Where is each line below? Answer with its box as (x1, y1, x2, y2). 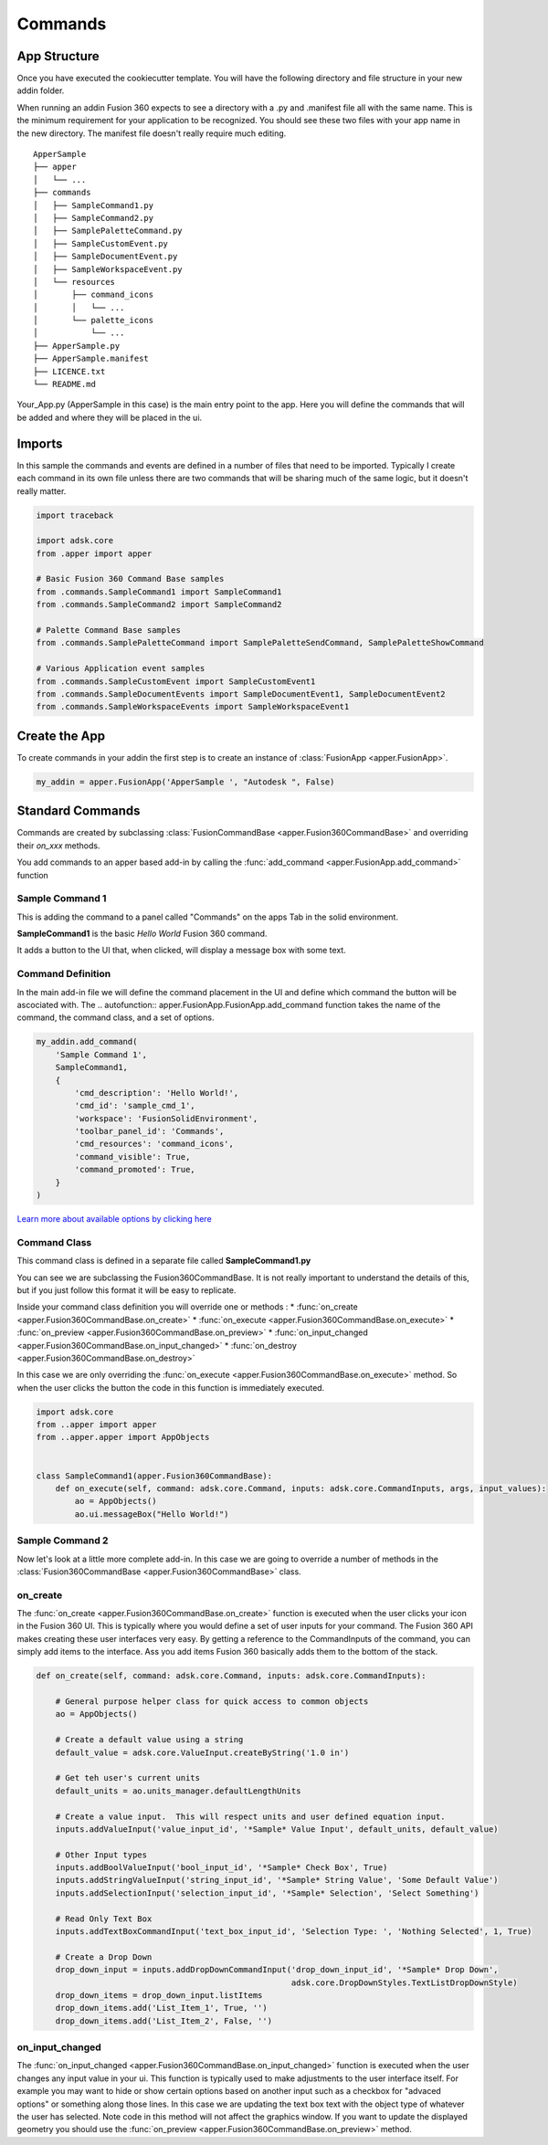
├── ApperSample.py (33, 341, 121, 351)
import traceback (36, 510, 114, 520)
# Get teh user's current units (55, 1772, 201, 1783)
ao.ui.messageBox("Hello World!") (74, 1509, 229, 1519)
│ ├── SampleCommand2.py (33, 213, 154, 223)
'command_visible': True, (74, 1151, 191, 1162)
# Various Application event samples (36, 663, 205, 674)
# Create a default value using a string (55, 1735, 244, 1745)
